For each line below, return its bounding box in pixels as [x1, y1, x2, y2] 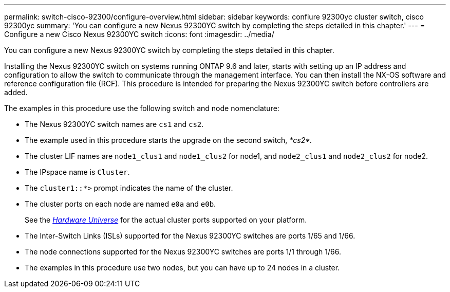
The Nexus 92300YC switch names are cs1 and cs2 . [25, 120, 204, 129]
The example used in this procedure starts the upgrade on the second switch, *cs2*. [25, 136, 312, 144]
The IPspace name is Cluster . [25, 168, 130, 176]
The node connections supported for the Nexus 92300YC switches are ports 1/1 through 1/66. [25, 247, 341, 256]
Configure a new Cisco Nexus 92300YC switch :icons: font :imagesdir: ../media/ [4, 30, 274, 39]
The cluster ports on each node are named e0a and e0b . [25, 199, 216, 208]
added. [4, 88, 28, 97]
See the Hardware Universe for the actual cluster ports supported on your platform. [25, 215, 307, 224]
